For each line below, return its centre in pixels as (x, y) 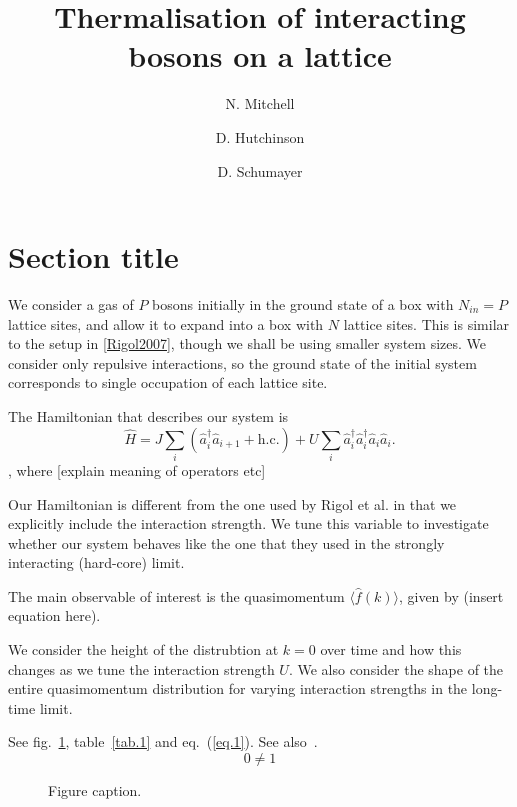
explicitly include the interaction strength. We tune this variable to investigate (248, 523)
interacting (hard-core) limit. (96, 562)
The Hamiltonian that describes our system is (148, 416)
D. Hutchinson (260, 136)
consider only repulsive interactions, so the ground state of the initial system (242, 362)
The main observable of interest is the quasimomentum (176, 595)
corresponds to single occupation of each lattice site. (168, 382)
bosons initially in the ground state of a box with (303, 304)
